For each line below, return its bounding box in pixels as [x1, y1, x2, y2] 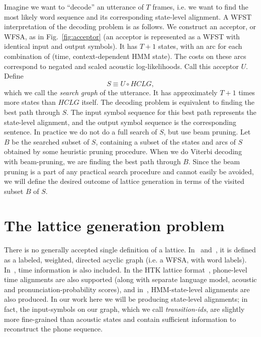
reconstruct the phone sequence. [4, 323, 103, 334]
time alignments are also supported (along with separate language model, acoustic [4, 274, 257, 285]
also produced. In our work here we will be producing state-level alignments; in [4, 294, 248, 304]
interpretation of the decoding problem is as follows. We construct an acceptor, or [4, 21, 256, 32]
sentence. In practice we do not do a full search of [4, 126, 157, 137]
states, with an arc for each [158, 41, 242, 51]
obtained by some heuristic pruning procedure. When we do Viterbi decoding [4, 146, 242, 157]
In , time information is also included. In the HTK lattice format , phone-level [4, 264, 247, 275]
